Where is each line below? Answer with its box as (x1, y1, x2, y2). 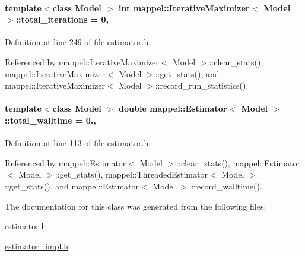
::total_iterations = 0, (15, 13, 109, 26)
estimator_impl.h (5, 239, 69, 252)
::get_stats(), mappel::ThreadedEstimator (55, 168, 208, 181)
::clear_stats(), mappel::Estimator (176, 156, 301, 169)
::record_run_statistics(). (155, 79, 249, 91)
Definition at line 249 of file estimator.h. (5, 36, 151, 48)
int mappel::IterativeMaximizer (119, 1, 250, 14)
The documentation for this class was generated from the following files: (5, 200, 266, 212)
